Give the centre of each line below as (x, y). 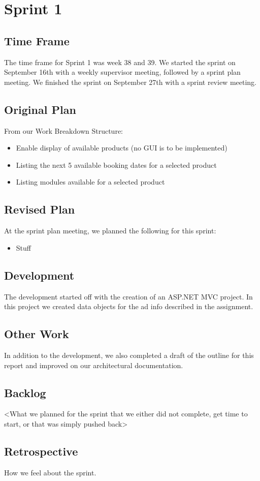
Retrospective (41, 451)
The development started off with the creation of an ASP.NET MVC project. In (128, 296)
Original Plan (40, 109)
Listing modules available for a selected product (90, 182)
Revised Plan (40, 209)
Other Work (37, 334)
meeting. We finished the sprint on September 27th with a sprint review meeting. (130, 82)
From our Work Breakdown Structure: (63, 130)
